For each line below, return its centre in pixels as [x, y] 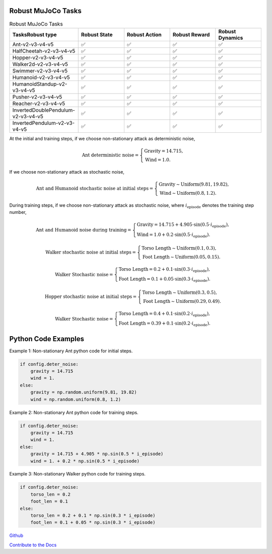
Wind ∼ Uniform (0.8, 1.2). [188, 193]
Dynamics [231, 38]
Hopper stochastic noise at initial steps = [91, 296]
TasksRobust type [35, 34]
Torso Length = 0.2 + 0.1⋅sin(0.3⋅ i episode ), [164, 270]
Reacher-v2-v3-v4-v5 [39, 103]
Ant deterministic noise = [110, 155]
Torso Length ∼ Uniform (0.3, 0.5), [179, 292]
